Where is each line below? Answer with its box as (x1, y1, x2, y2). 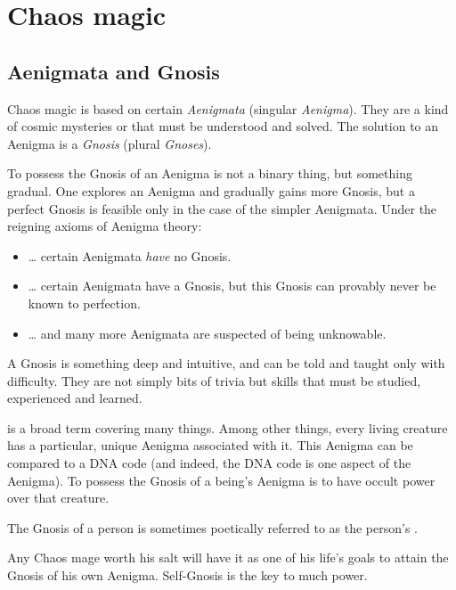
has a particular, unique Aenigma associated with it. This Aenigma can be (7, 436, 413, 455)
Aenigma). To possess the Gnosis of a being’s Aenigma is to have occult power (7, 471, 436, 489)
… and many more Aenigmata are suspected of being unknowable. (28, 324, 387, 342)
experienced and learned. (7, 389, 142, 407)
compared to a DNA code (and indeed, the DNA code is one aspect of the (7, 454, 411, 472)
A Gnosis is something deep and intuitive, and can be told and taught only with (7, 354, 445, 373)
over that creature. (7, 488, 110, 507)
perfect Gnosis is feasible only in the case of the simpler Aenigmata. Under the (7, 199, 437, 217)
